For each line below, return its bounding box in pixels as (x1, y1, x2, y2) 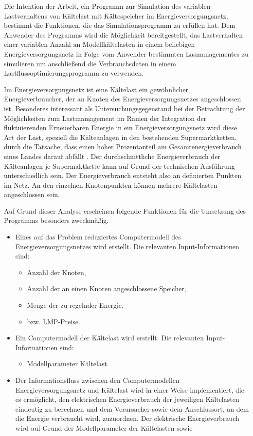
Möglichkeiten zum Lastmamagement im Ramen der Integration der (4, 113, 207, 123)
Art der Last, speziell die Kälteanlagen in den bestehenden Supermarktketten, (4, 132, 237, 142)
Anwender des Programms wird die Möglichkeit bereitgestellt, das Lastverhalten (4, 29, 243, 40)
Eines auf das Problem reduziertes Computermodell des (15, 232, 181, 242)
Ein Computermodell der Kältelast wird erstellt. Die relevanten (15, 333, 204, 343)
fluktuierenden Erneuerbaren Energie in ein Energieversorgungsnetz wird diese (4, 122, 237, 133)
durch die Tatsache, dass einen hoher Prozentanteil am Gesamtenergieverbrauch (4, 141, 242, 152)
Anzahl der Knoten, (27, 267, 86, 277)
